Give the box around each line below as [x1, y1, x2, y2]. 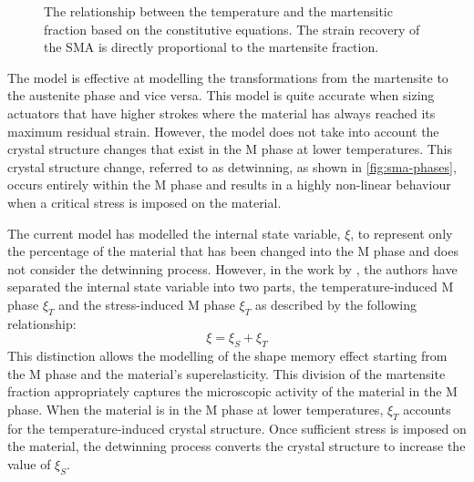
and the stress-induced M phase [58, 294, 235, 313]
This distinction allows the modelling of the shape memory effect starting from [7, 346, 448, 365]
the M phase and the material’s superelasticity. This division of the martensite [7, 364, 446, 383]
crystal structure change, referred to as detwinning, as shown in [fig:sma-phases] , [7, 157, 457, 176]
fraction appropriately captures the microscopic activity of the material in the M [7, 382, 458, 401]
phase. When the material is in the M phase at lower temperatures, [7, 399, 384, 418]
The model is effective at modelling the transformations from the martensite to [7, 67, 448, 87]
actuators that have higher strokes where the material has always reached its [7, 103, 436, 122]
